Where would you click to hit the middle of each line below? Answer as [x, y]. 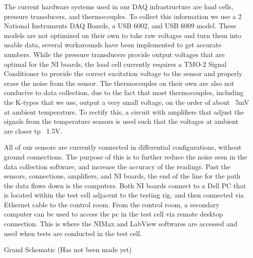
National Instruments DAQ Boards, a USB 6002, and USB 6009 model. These [120, 26]
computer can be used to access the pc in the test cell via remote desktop [113, 214]
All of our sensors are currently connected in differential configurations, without [123, 147]
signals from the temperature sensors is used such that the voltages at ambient [121, 121]
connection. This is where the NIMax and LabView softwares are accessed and [121, 224]
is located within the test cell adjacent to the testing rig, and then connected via [124, 195]
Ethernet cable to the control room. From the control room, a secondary [112, 204]
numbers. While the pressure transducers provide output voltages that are [114, 54]
